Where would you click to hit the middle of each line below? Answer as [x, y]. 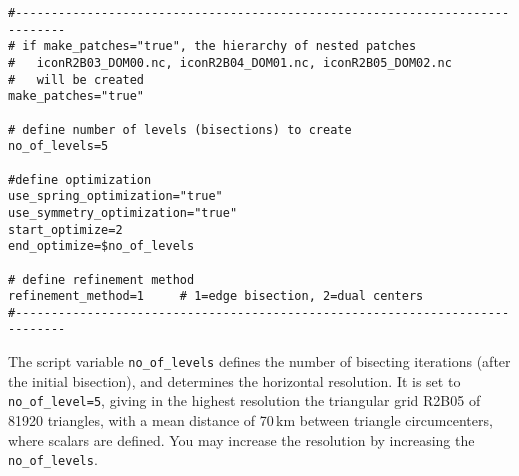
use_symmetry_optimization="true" [123, 212]
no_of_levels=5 [58, 146]
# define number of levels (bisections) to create [180, 129]
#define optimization [80, 179]
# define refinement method [101, 279]
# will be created [76, 79]
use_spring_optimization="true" [115, 196]
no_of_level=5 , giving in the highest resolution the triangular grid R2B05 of [244, 400]
